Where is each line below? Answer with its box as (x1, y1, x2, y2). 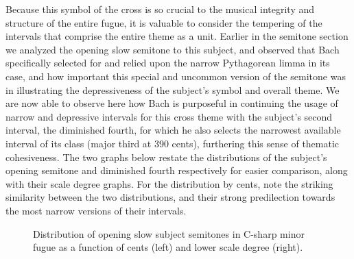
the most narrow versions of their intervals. (5, 203, 187, 217)
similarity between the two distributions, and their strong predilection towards (5, 190, 335, 204)
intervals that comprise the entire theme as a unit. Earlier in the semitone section (5, 29, 349, 43)
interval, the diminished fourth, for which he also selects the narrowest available (5, 123, 341, 137)
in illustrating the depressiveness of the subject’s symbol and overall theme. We (5, 82, 340, 97)
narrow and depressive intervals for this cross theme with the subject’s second (5, 109, 333, 123)
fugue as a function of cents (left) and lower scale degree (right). (33, 240, 303, 254)
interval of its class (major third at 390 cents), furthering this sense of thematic (5, 136, 340, 150)
